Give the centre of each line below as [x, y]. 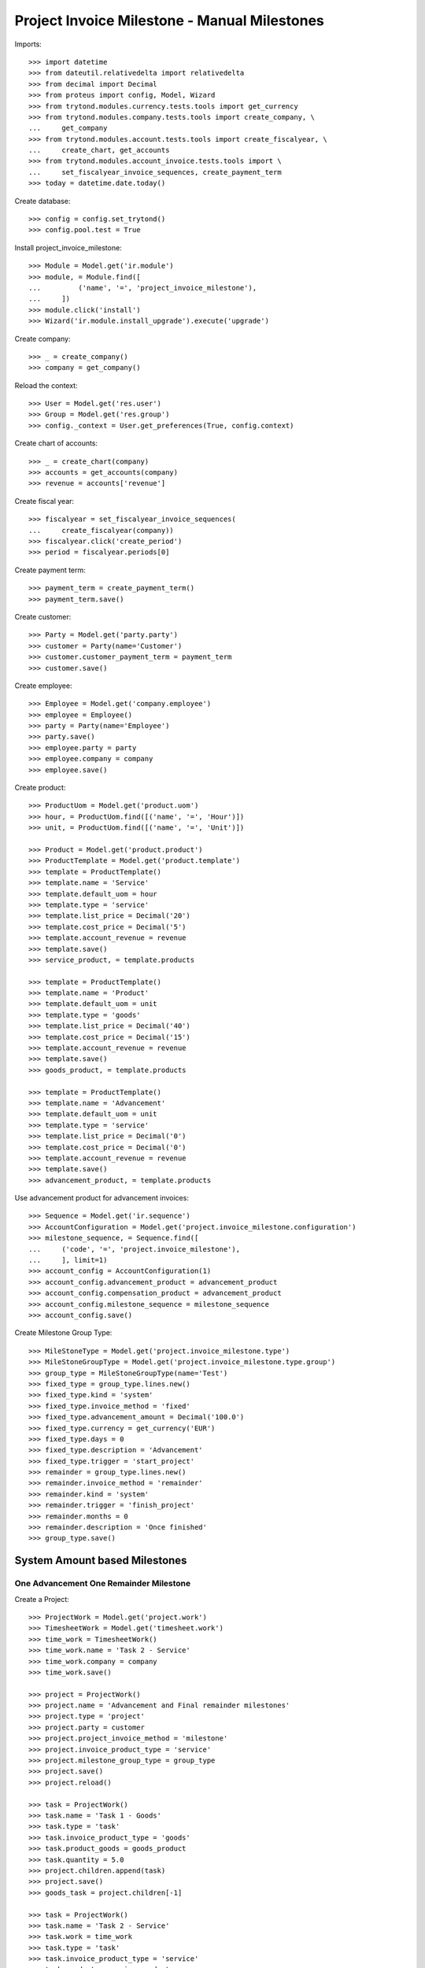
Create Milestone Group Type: [63, 1333]
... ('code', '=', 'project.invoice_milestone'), [134, 1249]
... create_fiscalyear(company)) [102, 530]
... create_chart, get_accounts [99, 150]
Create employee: [43, 686]
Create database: [42, 201]
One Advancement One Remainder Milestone [103, 1584]
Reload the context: [46, 385]
